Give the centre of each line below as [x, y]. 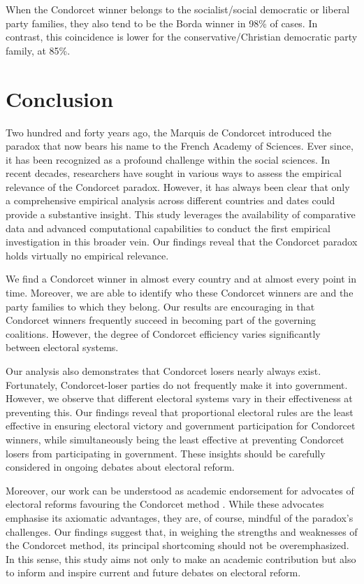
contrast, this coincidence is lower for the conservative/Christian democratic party [182, 37]
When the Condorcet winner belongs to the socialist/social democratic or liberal [178, 9]
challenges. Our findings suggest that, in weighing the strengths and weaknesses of [182, 531]
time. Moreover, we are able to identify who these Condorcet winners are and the [180, 293]
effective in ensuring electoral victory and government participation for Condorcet [181, 426]
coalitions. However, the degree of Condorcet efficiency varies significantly [163, 333]
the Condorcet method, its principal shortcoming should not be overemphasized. [177, 545]
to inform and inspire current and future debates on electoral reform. [153, 572]
